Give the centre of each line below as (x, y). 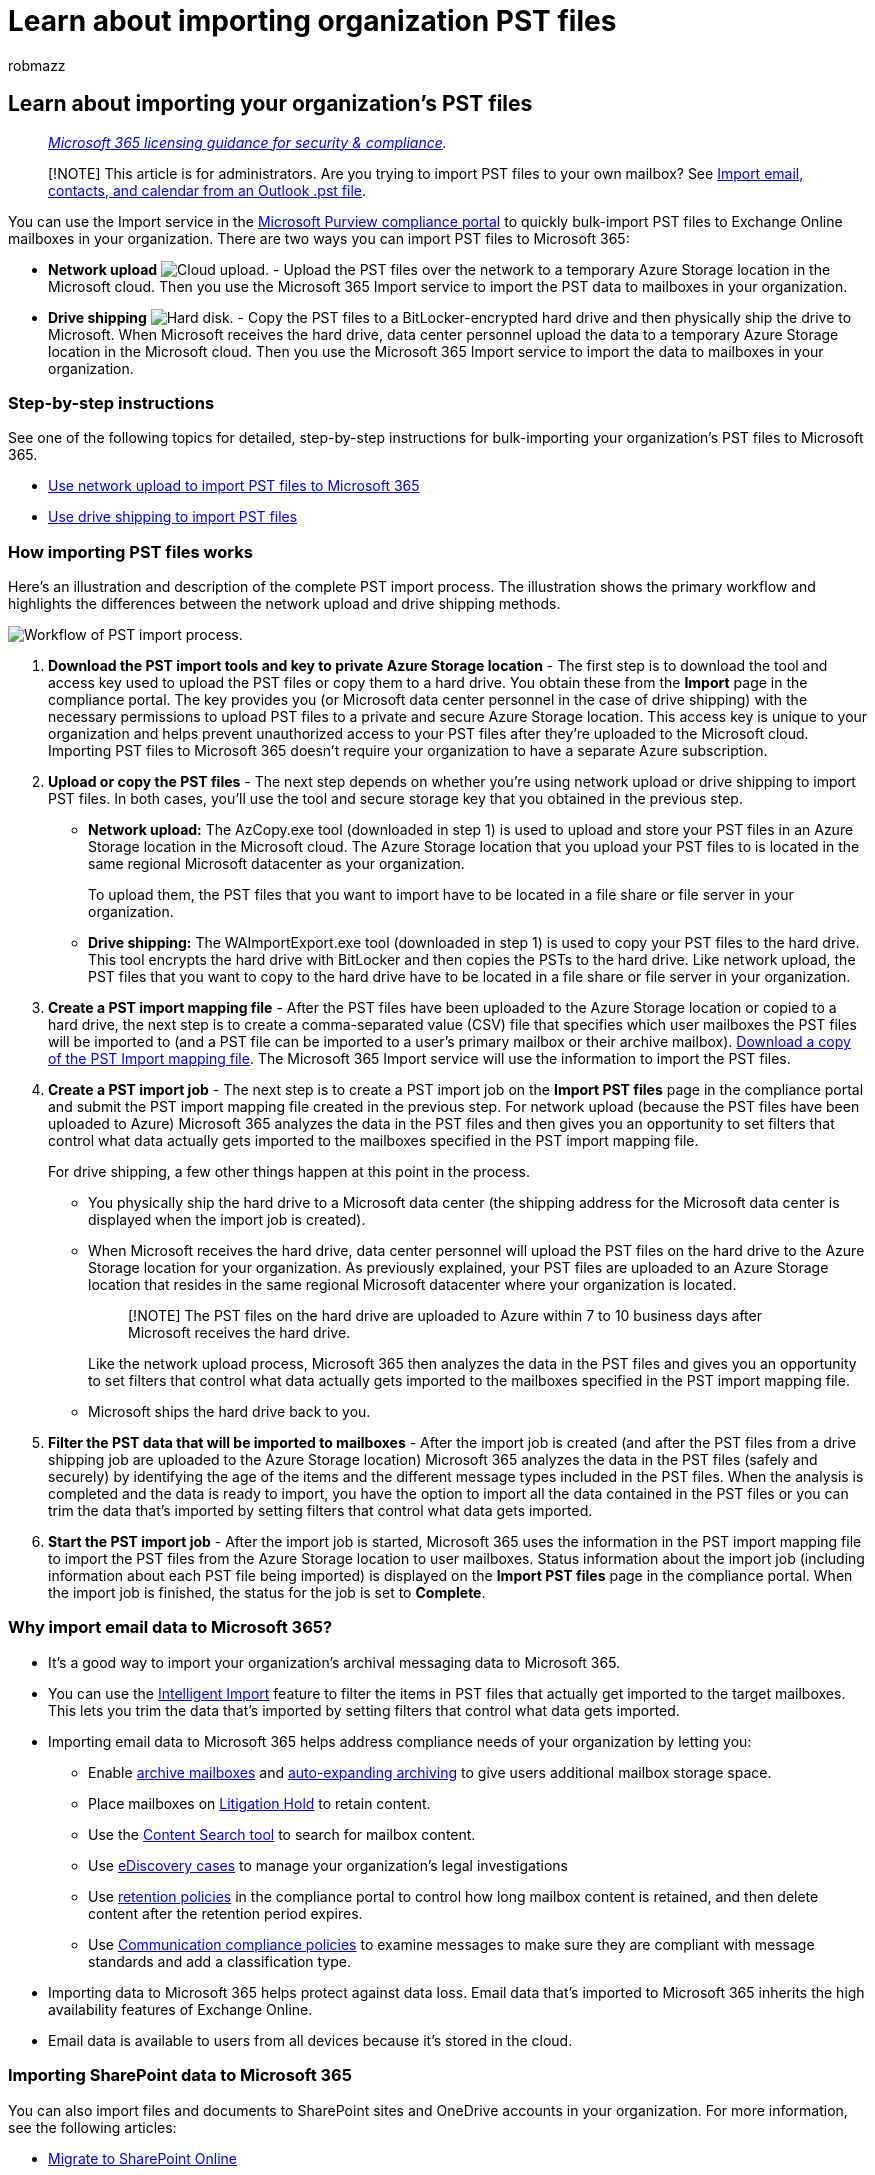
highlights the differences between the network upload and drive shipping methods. (284, 604)
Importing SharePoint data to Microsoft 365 (180, 2075)
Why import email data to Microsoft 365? (170, 1627)
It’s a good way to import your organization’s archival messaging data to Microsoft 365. (334, 1662)
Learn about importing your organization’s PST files (270, 104)
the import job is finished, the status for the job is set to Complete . (267, 1593)
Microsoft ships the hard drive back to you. (229, 1412)
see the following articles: (92, 2127)
